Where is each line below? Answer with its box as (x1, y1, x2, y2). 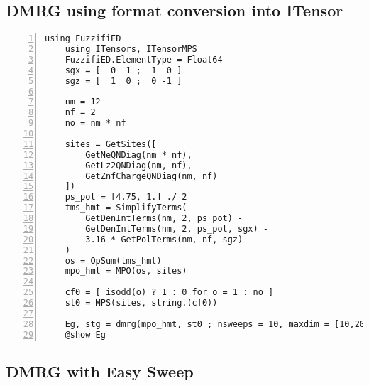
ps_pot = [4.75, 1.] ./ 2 (65, 192, 187, 203)
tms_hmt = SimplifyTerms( (65, 203, 187, 213)
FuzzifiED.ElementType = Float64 (65, 54, 223, 65)
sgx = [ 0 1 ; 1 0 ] (65, 65, 182, 75)
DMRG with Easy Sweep (6, 360, 194, 382)
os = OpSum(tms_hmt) (65, 255, 162, 266)
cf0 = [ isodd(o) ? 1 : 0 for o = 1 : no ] (65, 287, 274, 298)
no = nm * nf (65, 118, 126, 129)
